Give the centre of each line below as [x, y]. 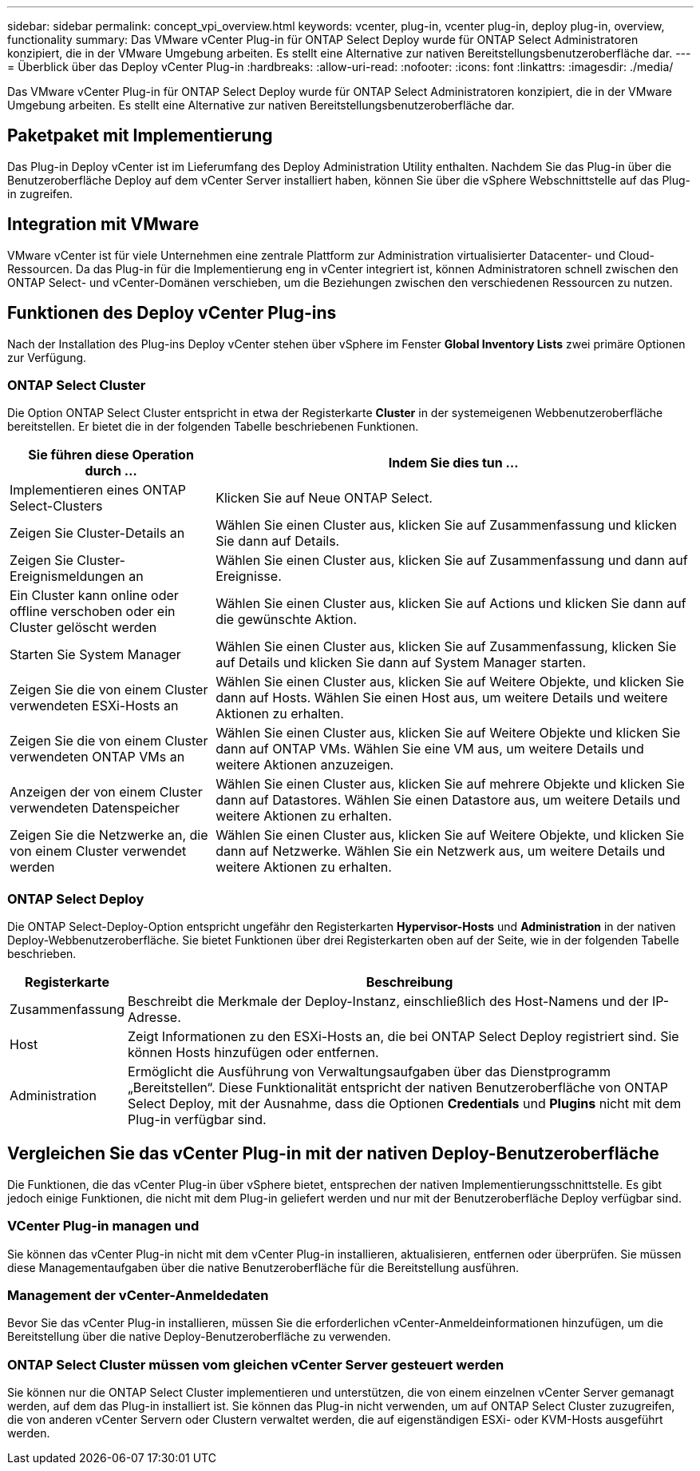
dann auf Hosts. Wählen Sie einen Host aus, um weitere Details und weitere [442, 698]
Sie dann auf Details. [278, 541]
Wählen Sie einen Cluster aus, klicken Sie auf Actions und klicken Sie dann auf [451, 604]
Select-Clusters [56, 506]
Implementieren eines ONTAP [98, 490]
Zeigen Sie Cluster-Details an [97, 533]
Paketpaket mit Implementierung [140, 136]
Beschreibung [409, 982]
